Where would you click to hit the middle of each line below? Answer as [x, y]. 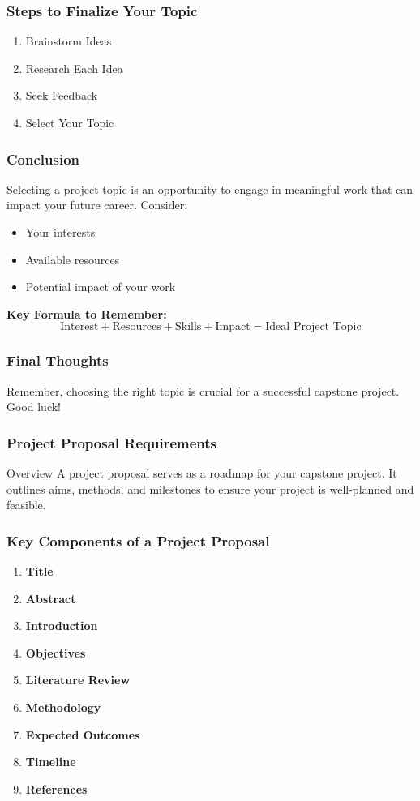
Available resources [73, 259]
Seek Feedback [62, 95]
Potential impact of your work [101, 287]
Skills [188, 327]
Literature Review [78, 680]
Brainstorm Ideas [69, 41]
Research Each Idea [74, 68]
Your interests [60, 232]
